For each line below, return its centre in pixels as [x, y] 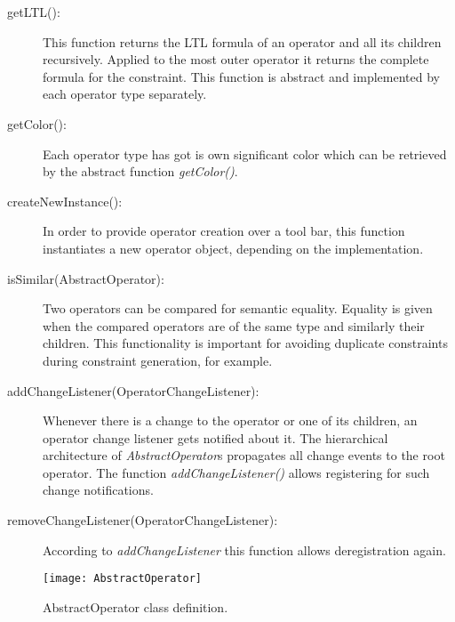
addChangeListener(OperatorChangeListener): [133, 390]
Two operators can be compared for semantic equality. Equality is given [238, 308]
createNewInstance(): [65, 201]
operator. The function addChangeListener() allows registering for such [236, 472]
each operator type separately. [125, 94]
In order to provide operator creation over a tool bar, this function [224, 231]
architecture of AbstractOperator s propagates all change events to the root [244, 455]
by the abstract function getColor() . [140, 171]
